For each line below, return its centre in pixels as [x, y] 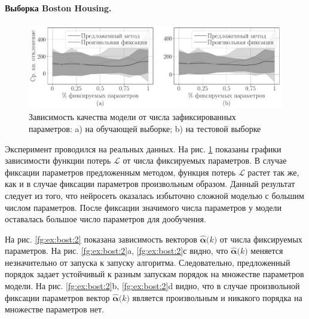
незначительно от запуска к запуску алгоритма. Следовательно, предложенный [148, 262]
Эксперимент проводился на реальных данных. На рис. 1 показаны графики [143, 148]
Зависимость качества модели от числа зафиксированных [132, 117]
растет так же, [273, 172]
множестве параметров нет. [55, 309]
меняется [267, 251]
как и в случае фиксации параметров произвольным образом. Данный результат [150, 184]
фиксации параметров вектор [57, 297]
